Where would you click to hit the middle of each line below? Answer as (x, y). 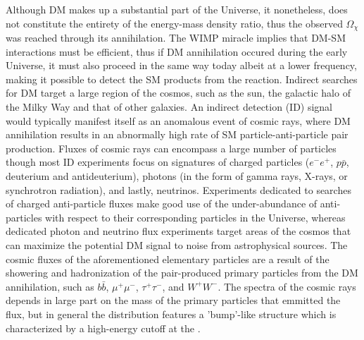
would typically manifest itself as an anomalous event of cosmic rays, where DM (178, 120)
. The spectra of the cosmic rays (287, 286)
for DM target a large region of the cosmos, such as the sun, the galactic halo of (178, 93)
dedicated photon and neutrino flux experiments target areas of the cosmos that (178, 231)
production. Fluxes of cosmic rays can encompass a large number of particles (171, 148)
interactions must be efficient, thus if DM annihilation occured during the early (177, 51)
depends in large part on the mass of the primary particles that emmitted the (173, 300)
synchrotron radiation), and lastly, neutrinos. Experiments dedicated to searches (178, 189)
